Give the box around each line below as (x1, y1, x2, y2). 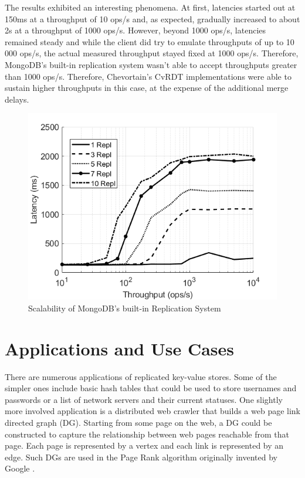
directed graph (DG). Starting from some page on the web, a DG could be (5, 416, 272, 429)
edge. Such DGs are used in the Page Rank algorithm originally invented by (5, 450, 277, 463)
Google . (5, 462, 35, 474)
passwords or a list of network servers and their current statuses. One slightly (5, 393, 283, 405)
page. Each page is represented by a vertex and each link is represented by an (5, 439, 284, 452)
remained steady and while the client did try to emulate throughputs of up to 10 (5, 35, 294, 48)
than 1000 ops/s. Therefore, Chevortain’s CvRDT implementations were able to (5, 70, 292, 82)
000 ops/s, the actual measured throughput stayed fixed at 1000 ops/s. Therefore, (5, 47, 299, 59)
